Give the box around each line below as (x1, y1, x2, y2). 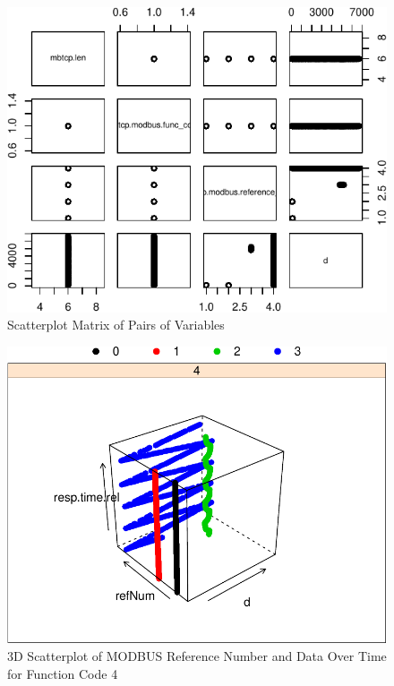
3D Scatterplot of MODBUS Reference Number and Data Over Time (7, 647, 387, 665)
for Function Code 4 (7, 664, 118, 682)
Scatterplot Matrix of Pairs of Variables (7, 315, 225, 334)
